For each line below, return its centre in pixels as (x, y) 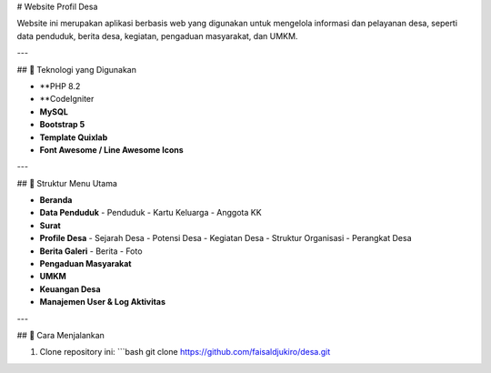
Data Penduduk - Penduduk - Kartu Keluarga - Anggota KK (151, 213)
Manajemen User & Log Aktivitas (102, 302)
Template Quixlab (74, 137)
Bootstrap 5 (62, 125)
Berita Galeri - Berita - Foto (91, 251)
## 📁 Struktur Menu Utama (67, 183)
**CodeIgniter (67, 99)
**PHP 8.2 (60, 86)
